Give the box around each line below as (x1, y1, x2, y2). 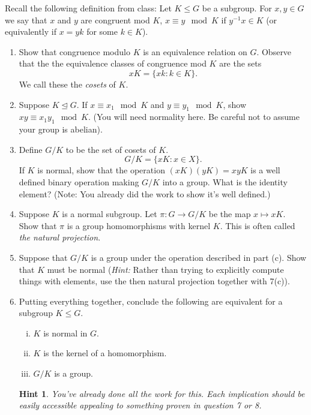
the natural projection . (19, 231, 101, 243)
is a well (250, 164, 280, 176)
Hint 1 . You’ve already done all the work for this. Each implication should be (19, 387, 305, 399)
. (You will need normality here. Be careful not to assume (88, 110, 300, 123)
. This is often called (220, 219, 295, 231)
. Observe (256, 45, 292, 58)
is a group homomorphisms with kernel (67, 219, 211, 231)
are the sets (219, 57, 262, 70)
